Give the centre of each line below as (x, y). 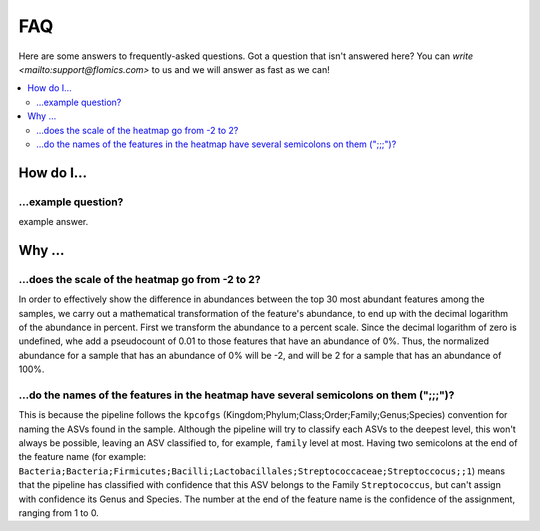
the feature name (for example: (82, 457)
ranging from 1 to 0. (58, 513)
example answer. (53, 222)
